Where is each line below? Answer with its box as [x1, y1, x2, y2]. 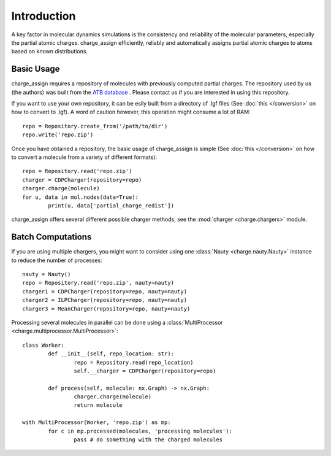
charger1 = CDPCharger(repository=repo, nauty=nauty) [22, 288, 187, 295]
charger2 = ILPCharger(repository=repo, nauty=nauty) [22, 296, 187, 304]
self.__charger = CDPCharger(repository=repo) [74, 367, 216, 374]
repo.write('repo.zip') [22, 131, 94, 138]
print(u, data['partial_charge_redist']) [48, 202, 175, 209]
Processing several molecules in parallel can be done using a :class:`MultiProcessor [11, 319, 223, 326]
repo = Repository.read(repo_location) [74, 359, 194, 366]
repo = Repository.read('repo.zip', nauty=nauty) [22, 279, 175, 287]
